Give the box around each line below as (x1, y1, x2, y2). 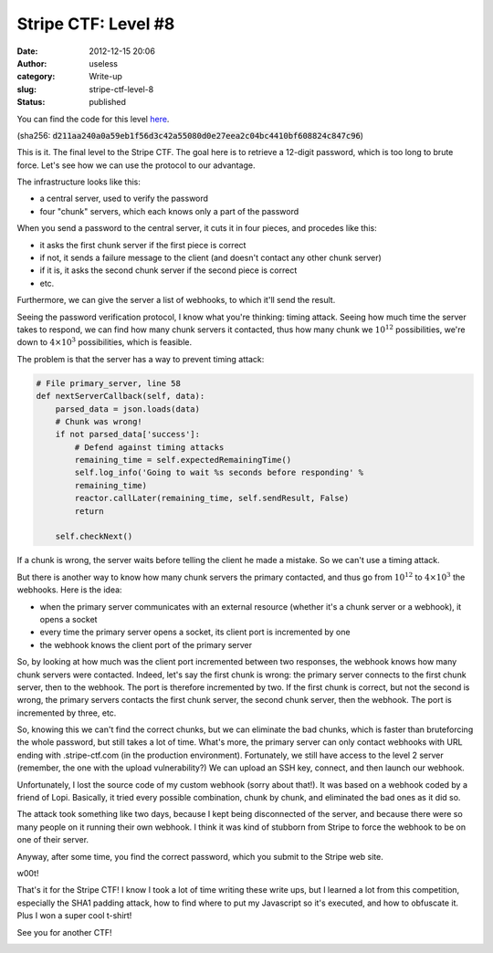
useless (89, 58, 119, 68)
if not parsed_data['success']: (55, 429, 201, 440)
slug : (16, 83, 37, 95)
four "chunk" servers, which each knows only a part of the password (39, 205, 299, 216)
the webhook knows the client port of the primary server (39, 639, 253, 650)
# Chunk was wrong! (55, 416, 143, 426)
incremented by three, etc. (16, 707, 117, 718)
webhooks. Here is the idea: (16, 584, 122, 595)
